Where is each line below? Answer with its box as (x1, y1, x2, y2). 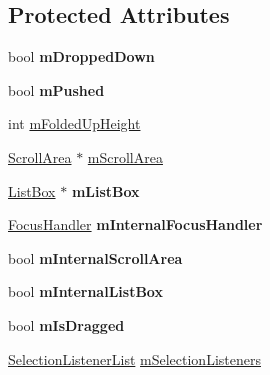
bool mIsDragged (8, 314, 125, 335)
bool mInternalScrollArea (8, 247, 183, 268)
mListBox (71, 180, 140, 201)
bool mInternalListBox (8, 281, 163, 302)
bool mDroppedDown (8, 46, 155, 67)
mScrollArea (87, 146, 163, 167)
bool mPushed (8, 79, 105, 100)
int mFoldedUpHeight (8, 113, 141, 134)
